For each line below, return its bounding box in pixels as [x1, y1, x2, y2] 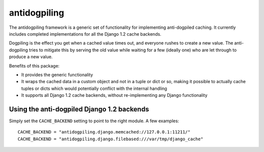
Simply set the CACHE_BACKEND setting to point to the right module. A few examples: [9, 118, 179, 124]
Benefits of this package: [9, 63, 60, 68]
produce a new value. [9, 54, 53, 60]
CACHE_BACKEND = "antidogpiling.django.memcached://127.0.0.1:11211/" [18, 130, 191, 135]
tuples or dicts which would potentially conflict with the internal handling [21, 86, 167, 91]
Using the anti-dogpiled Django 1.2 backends [9, 105, 149, 113]
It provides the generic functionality [21, 71, 93, 78]
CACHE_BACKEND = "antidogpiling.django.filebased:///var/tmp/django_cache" [18, 136, 203, 142]
